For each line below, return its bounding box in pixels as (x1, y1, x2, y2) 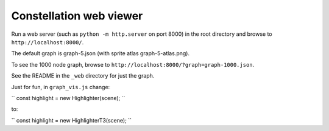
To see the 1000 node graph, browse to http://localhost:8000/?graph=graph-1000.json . (11, 61, 255, 68)
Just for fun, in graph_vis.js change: (11, 83, 110, 90)
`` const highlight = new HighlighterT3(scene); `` (11, 116, 132, 124)
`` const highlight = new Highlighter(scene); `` (11, 94, 126, 101)
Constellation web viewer (11, 9, 143, 22)
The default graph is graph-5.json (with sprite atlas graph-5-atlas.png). (11, 50, 190, 57)
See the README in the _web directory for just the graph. (11, 72, 155, 79)
